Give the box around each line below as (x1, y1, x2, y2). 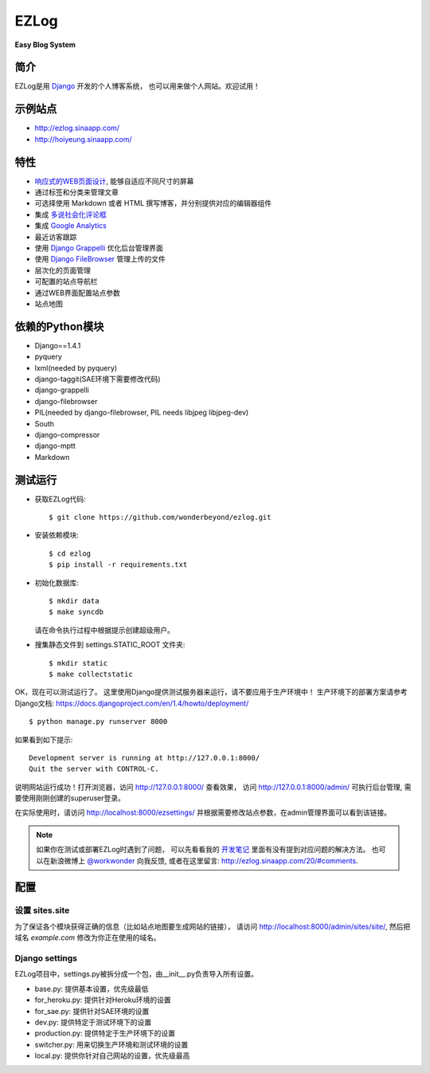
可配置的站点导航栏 (34, 277, 98, 286)
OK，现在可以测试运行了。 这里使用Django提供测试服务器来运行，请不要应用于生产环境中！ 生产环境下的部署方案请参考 (14, 687, 408, 697)
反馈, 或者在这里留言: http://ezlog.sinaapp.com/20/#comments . (150, 855, 358, 865)
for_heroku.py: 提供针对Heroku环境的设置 (34, 995, 171, 1004)
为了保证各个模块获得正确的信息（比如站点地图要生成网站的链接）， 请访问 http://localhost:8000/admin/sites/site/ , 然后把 (14, 922, 411, 931)
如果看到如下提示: (14, 734, 73, 745)
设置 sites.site (14, 905, 70, 916)
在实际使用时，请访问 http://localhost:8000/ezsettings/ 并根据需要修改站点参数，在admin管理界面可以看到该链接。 (14, 808, 392, 817)
